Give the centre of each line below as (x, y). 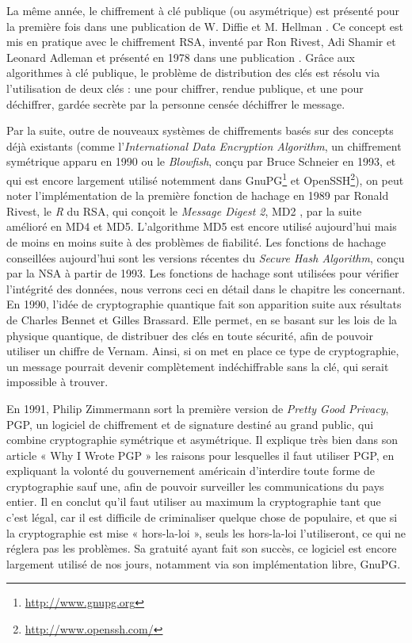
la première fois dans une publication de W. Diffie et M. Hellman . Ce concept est (205, 26)
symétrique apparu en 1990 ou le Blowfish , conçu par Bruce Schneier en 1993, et (201, 161)
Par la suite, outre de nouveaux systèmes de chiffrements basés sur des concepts (200, 130)
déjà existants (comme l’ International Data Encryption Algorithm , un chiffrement (204, 145)
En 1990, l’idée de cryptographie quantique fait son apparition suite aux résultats (204, 304)
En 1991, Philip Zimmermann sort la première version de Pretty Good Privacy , (198, 408)
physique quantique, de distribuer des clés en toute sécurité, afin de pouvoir (190, 335)
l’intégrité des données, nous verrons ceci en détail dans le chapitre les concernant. (206, 288)
